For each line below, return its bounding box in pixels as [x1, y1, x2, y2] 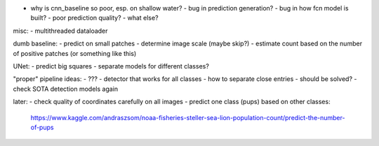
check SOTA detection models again [13, 85, 119, 93]
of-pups [30, 123, 54, 131]
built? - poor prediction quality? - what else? [30, 14, 159, 22]
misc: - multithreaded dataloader [13, 27, 108, 35]
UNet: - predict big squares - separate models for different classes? [13, 61, 210, 70]
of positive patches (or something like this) [13, 49, 137, 57]
